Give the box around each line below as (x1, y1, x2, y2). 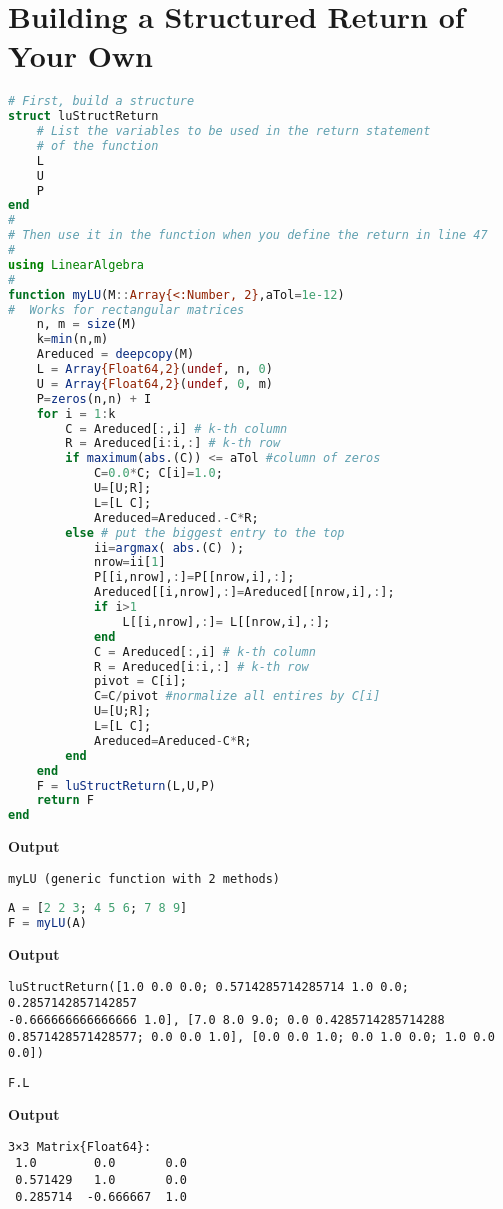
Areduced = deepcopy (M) (36, 347, 195, 362)
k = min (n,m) (36, 332, 109, 347)
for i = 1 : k (36, 406, 116, 421)
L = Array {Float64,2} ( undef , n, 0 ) (36, 362, 273, 377)
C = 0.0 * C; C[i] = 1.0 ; (93, 466, 223, 481)
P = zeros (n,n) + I (36, 391, 152, 406)
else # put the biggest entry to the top (65, 525, 345, 540)
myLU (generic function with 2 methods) (8, 871, 281, 886)
